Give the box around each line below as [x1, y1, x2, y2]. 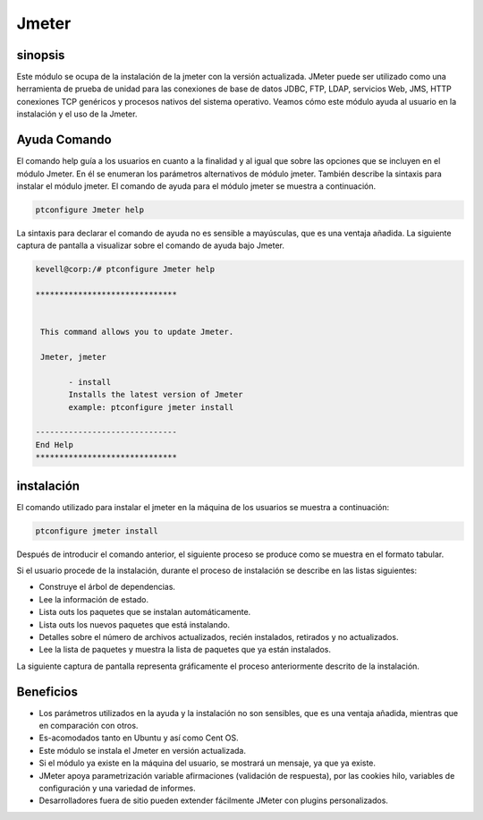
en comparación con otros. [38, 721, 139, 731]
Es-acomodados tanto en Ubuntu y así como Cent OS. [38, 732, 239, 743]
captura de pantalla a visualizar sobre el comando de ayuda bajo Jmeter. [16, 240, 285, 251]
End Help [35, 440, 74, 449]
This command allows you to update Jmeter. [40, 327, 234, 337]
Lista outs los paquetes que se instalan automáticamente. [38, 607, 251, 618]
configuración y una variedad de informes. [38, 782, 196, 793]
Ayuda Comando [16, 132, 112, 148]
